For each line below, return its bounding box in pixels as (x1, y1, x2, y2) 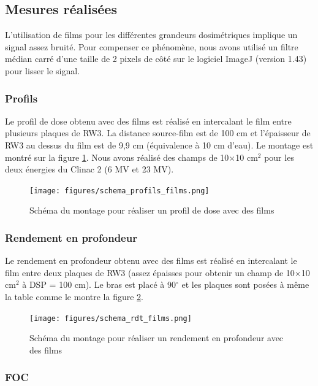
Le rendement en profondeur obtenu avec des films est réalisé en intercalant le (5, 254, 297, 267)
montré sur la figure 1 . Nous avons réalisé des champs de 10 (5, 150, 229, 163)
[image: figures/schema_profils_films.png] (29, 186, 210, 195)
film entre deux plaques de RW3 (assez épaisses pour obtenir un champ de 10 (5, 266, 295, 279)
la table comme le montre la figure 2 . (5, 290, 144, 303)
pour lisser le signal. (5, 64, 80, 77)
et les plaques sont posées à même (181, 278, 309, 291)
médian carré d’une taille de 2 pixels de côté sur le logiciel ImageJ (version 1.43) (5, 52, 307, 65)
